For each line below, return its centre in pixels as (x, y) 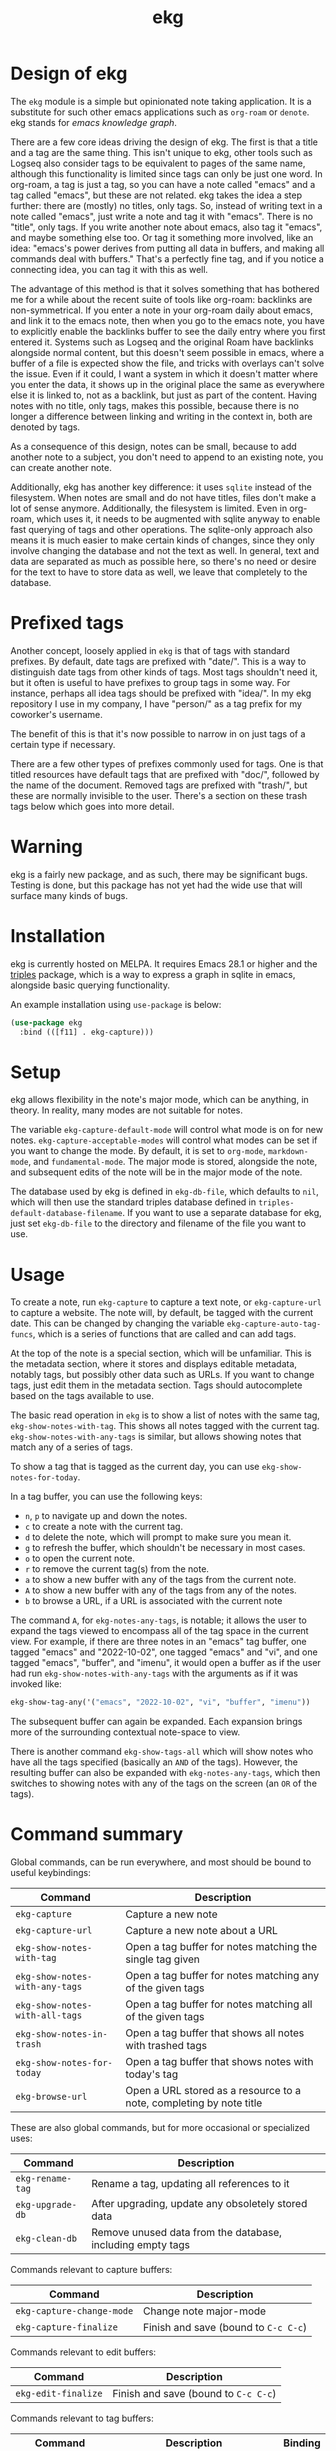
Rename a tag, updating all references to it (190, 2184)
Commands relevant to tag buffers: (82, 2418)
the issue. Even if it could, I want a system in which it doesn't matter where (164, 373)
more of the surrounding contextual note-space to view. (125, 1732)
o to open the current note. (80, 1558)
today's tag (151, 2074)
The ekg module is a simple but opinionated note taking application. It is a (161, 101)
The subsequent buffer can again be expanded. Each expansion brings (156, 1722)
